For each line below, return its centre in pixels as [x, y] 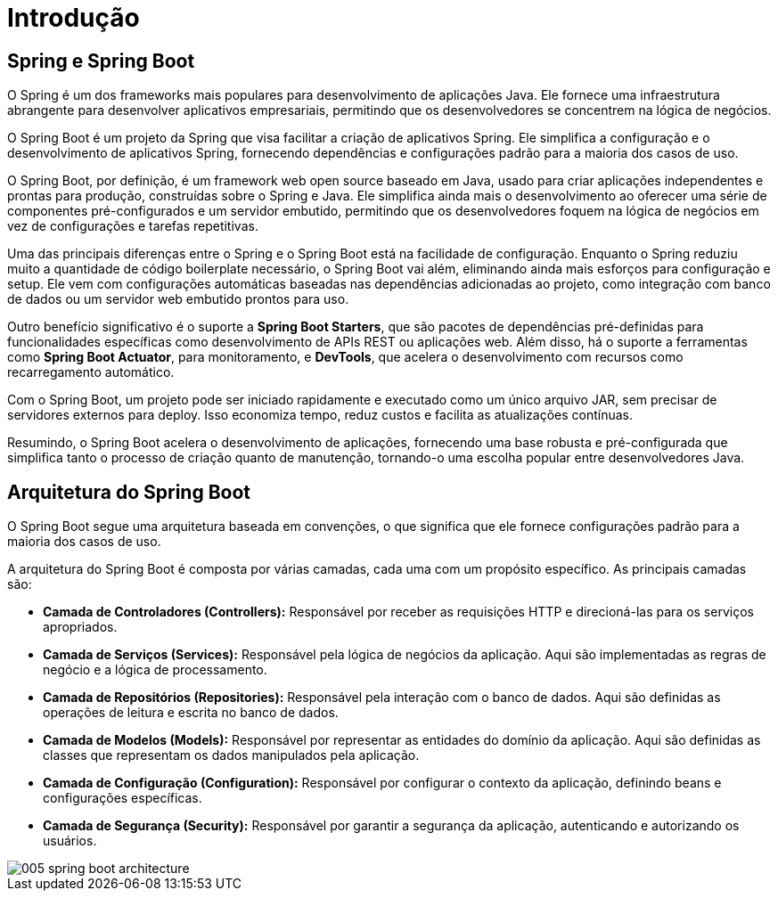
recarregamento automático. [91, 372]
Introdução [74, 18]
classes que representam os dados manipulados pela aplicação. [231, 755]
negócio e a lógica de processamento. [155, 670]
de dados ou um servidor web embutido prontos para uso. [178, 299]
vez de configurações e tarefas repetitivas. [133, 226]
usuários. [70, 841]
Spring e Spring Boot [101, 61]
